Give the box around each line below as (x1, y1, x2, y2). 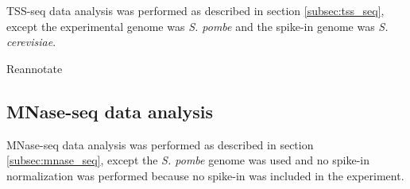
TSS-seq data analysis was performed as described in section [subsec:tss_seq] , (6, 2, 385, 18)
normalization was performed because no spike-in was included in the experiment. (6, 167, 404, 183)
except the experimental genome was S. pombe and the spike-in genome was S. (6, 17, 389, 34)
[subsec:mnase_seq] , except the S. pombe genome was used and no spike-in (6, 152, 369, 168)
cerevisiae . (6, 33, 56, 50)
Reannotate (6, 60, 63, 76)
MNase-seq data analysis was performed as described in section (6, 136, 314, 152)
